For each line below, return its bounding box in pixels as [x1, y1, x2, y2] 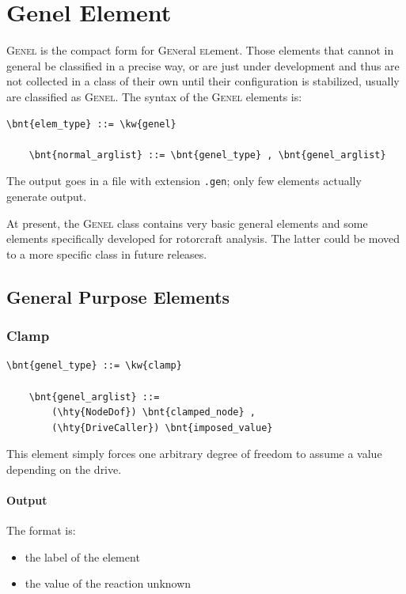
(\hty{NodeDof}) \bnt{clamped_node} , [51, 407, 256, 418]
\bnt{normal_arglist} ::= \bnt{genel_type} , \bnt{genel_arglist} [28, 149, 386, 161]
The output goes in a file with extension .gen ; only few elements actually [6, 172, 362, 189]
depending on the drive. [6, 460, 122, 477]
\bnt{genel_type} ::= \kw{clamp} [6, 360, 182, 372]
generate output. [6, 187, 87, 204]
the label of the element [25, 548, 140, 565]
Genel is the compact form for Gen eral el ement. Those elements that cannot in [6, 42, 394, 59]
